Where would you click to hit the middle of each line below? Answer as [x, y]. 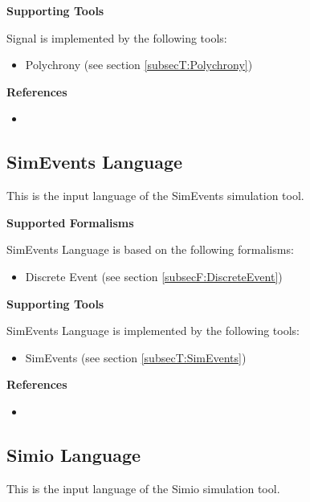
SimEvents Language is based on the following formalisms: [150, 249]
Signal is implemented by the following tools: [117, 37]
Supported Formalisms [70, 222]
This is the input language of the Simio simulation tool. [143, 488]
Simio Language [74, 454]
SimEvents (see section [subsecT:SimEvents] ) [136, 357]
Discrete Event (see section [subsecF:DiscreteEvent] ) [154, 276]
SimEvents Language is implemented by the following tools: [153, 331]
